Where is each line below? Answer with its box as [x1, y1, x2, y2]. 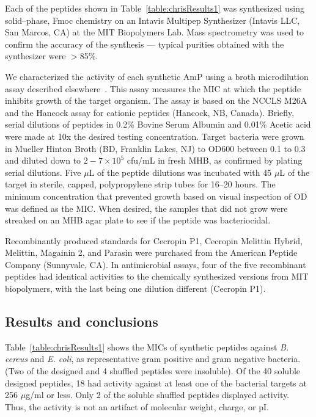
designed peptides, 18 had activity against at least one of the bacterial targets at [5, 376, 307, 389]
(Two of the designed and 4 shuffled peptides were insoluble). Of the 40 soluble [5, 364, 301, 377]
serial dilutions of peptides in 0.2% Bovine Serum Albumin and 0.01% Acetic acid [5, 118, 311, 131]
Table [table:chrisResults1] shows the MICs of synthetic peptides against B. [5, 340, 289, 353]
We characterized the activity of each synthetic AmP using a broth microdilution [5, 70, 309, 82]
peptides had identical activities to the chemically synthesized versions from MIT [5, 270, 309, 283]
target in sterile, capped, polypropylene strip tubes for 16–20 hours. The [5, 178, 276, 190]
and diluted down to [5, 154, 81, 167]
